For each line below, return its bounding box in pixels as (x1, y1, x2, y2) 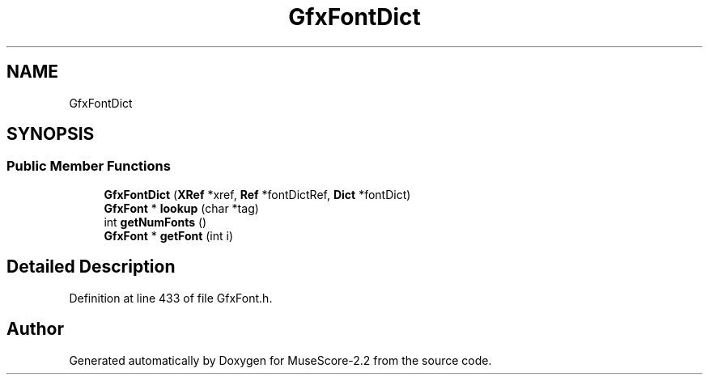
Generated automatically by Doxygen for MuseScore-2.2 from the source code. (69, 353, 492, 367)
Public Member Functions (6, 158, 171, 175)
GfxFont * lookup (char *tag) (104, 201, 259, 215)
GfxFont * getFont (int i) (104, 228, 234, 243)
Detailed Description (6, 256, 176, 277)
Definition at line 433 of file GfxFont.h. (69, 290, 273, 305)
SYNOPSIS (6, 124, 95, 145)
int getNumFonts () (104, 214, 207, 229)
